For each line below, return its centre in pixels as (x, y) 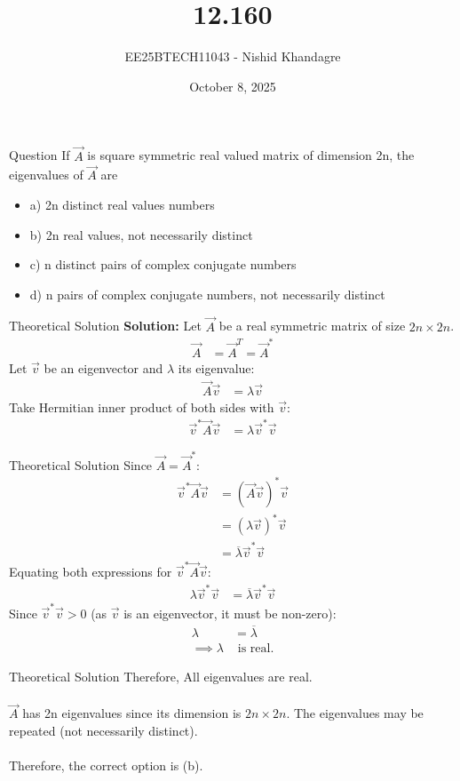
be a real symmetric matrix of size (312, 326)
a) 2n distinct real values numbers (122, 204)
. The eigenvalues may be (355, 713)
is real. (256, 648)
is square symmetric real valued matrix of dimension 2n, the (251, 155)
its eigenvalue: (216, 367)
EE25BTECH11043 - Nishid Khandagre (233, 56)
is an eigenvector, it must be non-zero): (230, 613)
